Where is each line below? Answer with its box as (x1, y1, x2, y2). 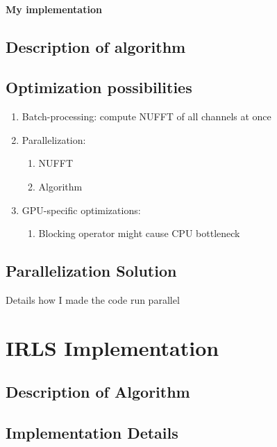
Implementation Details (6, 422, 178, 444)
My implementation (6, 1, 102, 16)
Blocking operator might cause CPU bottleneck (38, 226, 240, 241)
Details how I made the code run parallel (6, 292, 180, 307)
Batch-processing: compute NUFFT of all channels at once (22, 109, 271, 124)
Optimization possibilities (6, 76, 192, 98)
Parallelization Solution (6, 260, 177, 282)
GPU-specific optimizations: (22, 202, 141, 217)
